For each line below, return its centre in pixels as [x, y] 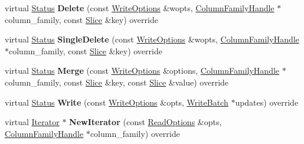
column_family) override [135, 133]
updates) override [267, 102]
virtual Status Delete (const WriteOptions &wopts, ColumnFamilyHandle [140, 8]
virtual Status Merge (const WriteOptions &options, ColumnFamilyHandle [142, 71]
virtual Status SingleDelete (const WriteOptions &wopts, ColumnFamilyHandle [152, 39]
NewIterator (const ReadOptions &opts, [146, 122]
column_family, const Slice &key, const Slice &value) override [117, 82]
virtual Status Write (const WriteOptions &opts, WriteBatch [117, 102]
